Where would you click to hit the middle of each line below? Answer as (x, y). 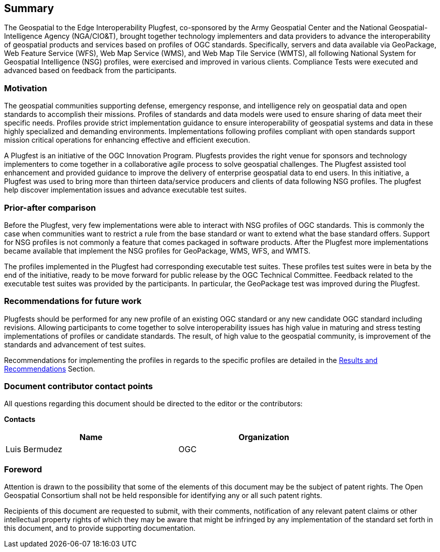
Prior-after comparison (50, 207)
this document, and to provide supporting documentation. (100, 528)
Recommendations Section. (50, 369)
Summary (29, 8)
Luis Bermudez (34, 449)
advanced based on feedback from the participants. (90, 71)
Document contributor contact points (79, 386)
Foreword (23, 469)
